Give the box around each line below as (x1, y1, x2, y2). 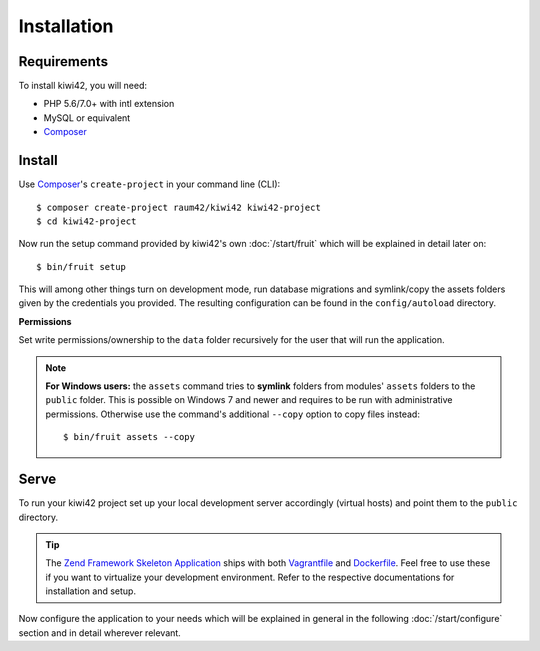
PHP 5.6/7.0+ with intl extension (43, 98, 175, 110)
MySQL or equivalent (43, 111, 131, 124)
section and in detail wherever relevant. (18, 626, 182, 639)
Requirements (18, 53, 109, 70)
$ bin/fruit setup (36, 261, 127, 272)
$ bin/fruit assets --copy (63, 431, 195, 443)
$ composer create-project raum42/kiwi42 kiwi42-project (36, 201, 322, 213)
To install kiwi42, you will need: (18, 80, 148, 92)
